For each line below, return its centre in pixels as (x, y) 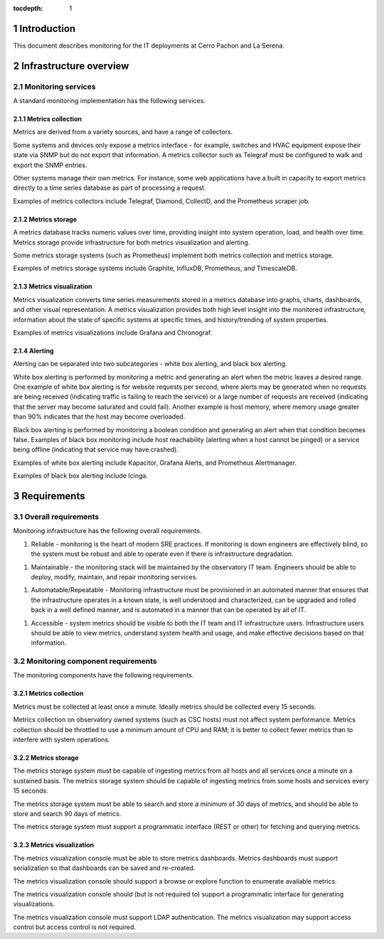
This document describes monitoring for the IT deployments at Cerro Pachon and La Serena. (149, 45)
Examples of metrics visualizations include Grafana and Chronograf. (113, 332)
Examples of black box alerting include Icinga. (81, 476)
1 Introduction (44, 28)
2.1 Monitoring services (54, 87)
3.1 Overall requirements (56, 517)
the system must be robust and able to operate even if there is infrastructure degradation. (162, 554)
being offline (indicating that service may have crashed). (96, 450)
